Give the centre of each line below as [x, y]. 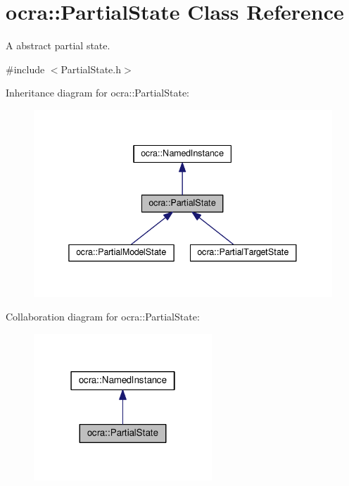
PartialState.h [91, 69]
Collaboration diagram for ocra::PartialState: [103, 317]
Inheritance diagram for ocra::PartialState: [97, 93]
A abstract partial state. [58, 45]
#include [25, 69]
